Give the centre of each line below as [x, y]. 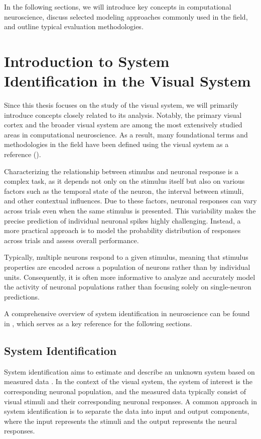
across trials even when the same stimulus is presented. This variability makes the [130, 211]
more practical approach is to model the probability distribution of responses [122, 230]
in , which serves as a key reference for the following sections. [98, 323]
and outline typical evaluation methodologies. [74, 26]
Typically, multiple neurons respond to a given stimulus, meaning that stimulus [126, 257]
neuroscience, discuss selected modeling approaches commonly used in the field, [126, 16]
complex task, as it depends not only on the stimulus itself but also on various [124, 181]
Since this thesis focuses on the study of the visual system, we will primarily [121, 105]
